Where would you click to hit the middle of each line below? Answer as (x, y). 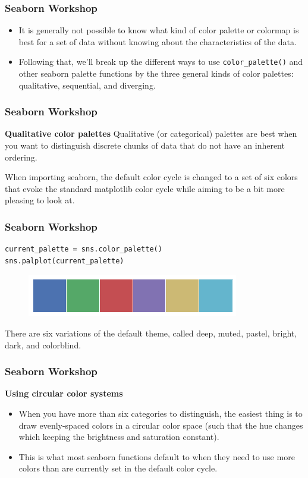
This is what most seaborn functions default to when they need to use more (157, 456)
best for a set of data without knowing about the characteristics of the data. (158, 41)
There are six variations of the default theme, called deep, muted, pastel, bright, (151, 333)
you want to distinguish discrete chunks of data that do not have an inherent (145, 145)
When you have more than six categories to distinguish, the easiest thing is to (161, 413)
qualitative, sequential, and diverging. (87, 85)
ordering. (21, 157)
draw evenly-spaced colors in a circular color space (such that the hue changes (161, 425)
